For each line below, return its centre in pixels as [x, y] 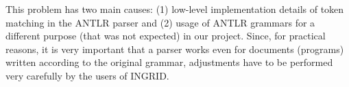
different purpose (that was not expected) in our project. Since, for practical [166, 36]
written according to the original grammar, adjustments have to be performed [169, 62]
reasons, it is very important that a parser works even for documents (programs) [175, 49]
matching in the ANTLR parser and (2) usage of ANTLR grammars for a [160, 22]
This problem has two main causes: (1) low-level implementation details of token [175, 9]
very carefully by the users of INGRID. [87, 75]
